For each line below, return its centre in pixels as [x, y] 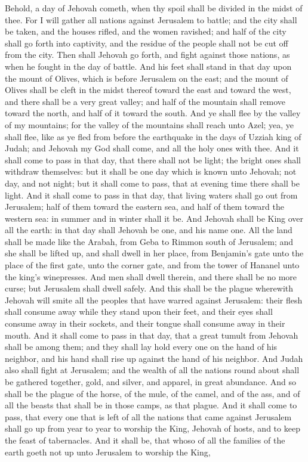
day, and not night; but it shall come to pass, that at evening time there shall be [152, 183]
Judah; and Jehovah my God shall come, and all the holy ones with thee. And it [152, 148]
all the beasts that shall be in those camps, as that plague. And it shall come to [151, 405]
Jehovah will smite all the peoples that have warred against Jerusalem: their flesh [154, 300]
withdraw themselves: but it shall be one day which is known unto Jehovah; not [151, 171]
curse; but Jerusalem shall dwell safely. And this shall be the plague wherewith [149, 288]
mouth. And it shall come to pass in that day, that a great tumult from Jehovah [152, 335]
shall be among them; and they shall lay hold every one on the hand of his [141, 347]
